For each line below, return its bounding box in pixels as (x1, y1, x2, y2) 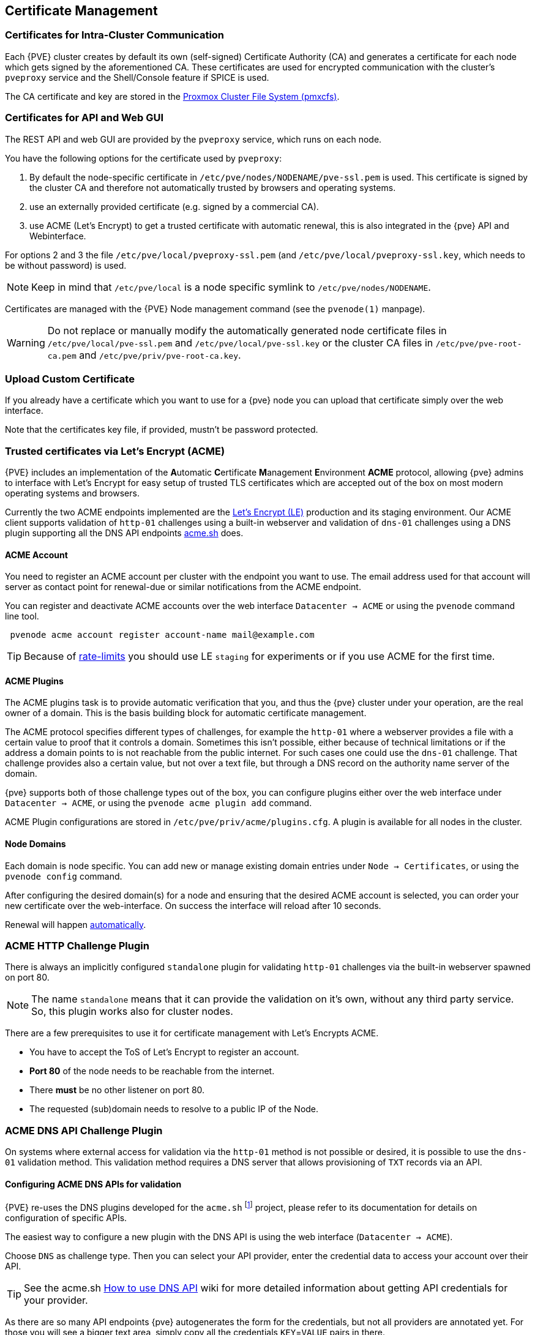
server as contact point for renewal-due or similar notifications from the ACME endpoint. (5, 581, 361, 593)
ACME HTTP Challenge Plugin (5, 940, 149, 952)
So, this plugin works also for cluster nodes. (31, 1005, 233, 1018)
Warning (7, 336, 45, 349)
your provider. (24, 1294, 88, 1307)
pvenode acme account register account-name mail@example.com (10, 630, 315, 640)
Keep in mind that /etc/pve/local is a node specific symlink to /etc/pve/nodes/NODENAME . (31, 280, 431, 293)
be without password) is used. (5, 260, 127, 271)
